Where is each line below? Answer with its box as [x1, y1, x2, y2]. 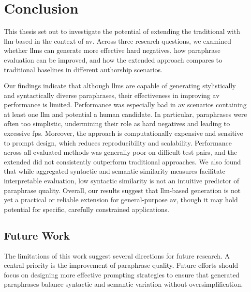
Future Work [4, 227, 70, 243]
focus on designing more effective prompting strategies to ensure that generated [4, 269, 240, 279]
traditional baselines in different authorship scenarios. [4, 64, 163, 74]
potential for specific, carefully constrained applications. [4, 204, 169, 214]
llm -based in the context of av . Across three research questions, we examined [4, 35, 231, 46]
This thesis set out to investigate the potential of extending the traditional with [4, 26, 240, 36]
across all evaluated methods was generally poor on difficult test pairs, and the [4, 147, 237, 157]
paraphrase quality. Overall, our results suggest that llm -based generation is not [4, 185, 241, 195]
